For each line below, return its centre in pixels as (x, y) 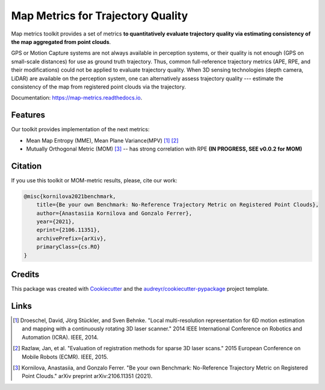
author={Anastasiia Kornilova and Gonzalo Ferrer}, (114, 213)
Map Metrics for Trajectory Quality (100, 16)
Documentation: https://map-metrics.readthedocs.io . (77, 98)
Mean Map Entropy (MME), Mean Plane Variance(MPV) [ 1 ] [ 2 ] (102, 140)
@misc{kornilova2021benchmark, (70, 196)
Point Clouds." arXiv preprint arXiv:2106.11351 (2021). (87, 376)
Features (28, 115)
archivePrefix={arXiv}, (71, 238)
